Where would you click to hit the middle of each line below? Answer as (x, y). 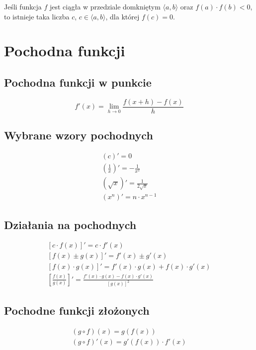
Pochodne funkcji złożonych (77, 310)
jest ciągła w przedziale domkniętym (105, 6)
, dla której (123, 16)
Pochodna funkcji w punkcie (78, 82)
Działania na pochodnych (70, 224)
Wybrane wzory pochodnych (79, 135)
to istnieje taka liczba (37, 16)
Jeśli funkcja (23, 6)
